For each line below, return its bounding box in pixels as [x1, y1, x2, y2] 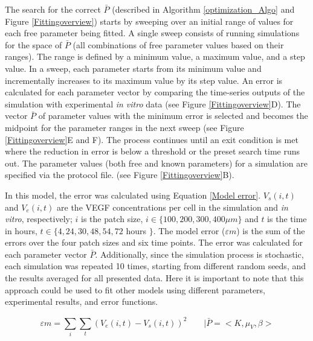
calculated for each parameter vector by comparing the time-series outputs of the [5, 86, 305, 98]
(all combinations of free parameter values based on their [73, 38, 284, 51]
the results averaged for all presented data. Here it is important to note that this [5, 272, 304, 284]
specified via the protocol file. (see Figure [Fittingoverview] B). [5, 168, 234, 181]
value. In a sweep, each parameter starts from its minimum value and [5, 62, 262, 74]
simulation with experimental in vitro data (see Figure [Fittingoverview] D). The [5, 97, 301, 110]
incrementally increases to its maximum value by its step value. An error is [5, 74, 283, 86]
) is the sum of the [236, 224, 305, 237]
